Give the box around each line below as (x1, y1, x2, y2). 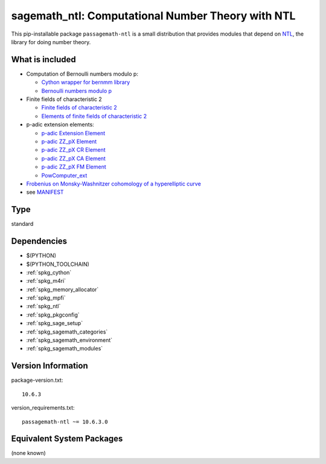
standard (11, 221, 34, 228)
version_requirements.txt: (11, 404, 75, 411)
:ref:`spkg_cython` (26, 269, 72, 276)
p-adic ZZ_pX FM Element (41, 163, 106, 170)
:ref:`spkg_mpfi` (26, 294, 66, 301)
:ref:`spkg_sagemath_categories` (26, 328, 108, 335)
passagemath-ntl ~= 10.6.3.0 (22, 418, 108, 425)
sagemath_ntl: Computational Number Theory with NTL (11, 9, 296, 22)
